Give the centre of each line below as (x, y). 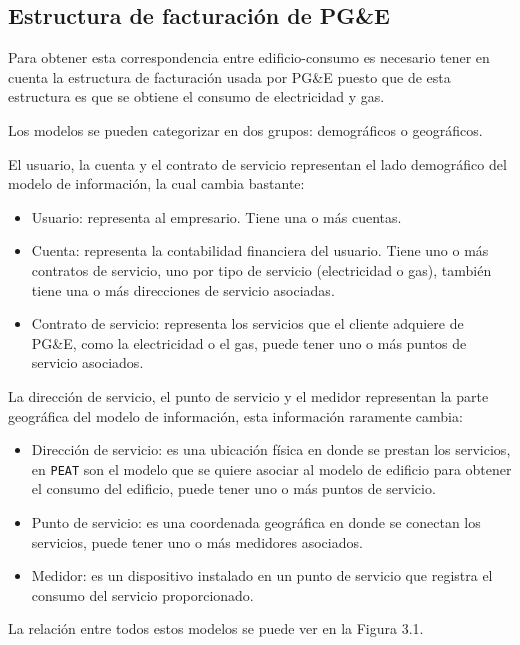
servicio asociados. (87, 362)
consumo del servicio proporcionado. (142, 594)
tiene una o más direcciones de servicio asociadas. (183, 289)
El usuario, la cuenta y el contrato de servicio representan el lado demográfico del (257, 163)
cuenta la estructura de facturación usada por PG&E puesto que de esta (229, 76)
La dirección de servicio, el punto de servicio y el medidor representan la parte (248, 395)
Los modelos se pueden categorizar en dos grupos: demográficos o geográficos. (245, 129)
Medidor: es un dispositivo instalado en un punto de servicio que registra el (262, 575)
